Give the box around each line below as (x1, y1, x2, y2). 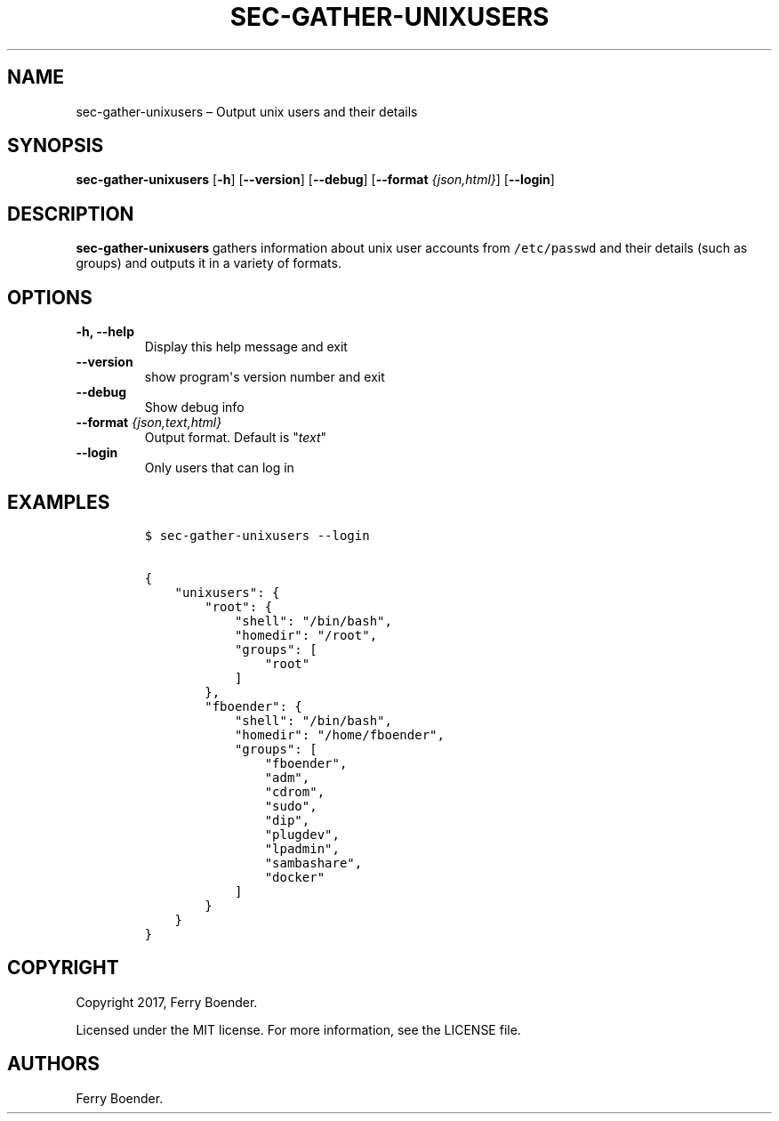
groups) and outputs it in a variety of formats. (76, 255, 341, 271)
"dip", (264, 812, 310, 827)
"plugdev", (264, 827, 340, 842)
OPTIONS (7, 286, 92, 309)
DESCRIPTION (7, 202, 134, 225)
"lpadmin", (264, 841, 340, 856)
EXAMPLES (7, 490, 110, 513)
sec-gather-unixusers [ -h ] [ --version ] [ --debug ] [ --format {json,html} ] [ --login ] (76, 172, 555, 188)
